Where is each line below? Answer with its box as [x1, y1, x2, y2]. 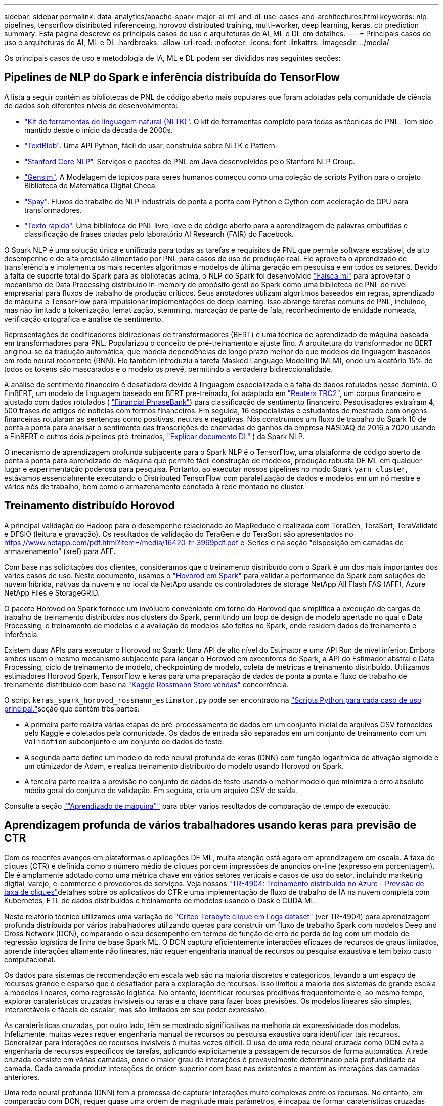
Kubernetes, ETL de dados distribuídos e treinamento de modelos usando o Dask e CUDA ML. [4, 896, 317, 905]
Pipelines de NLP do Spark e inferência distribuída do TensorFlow [4, 71, 340, 84]
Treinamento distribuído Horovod [4, 499, 175, 512]
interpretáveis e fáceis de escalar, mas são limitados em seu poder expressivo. [4, 1005, 267, 1014]
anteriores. [4, 1072, 40, 1081]
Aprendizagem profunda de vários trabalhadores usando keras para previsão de [4, 819, 416, 832]
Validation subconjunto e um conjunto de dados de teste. [24, 737, 224, 746]
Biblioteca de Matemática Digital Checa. [24, 181, 157, 190]
